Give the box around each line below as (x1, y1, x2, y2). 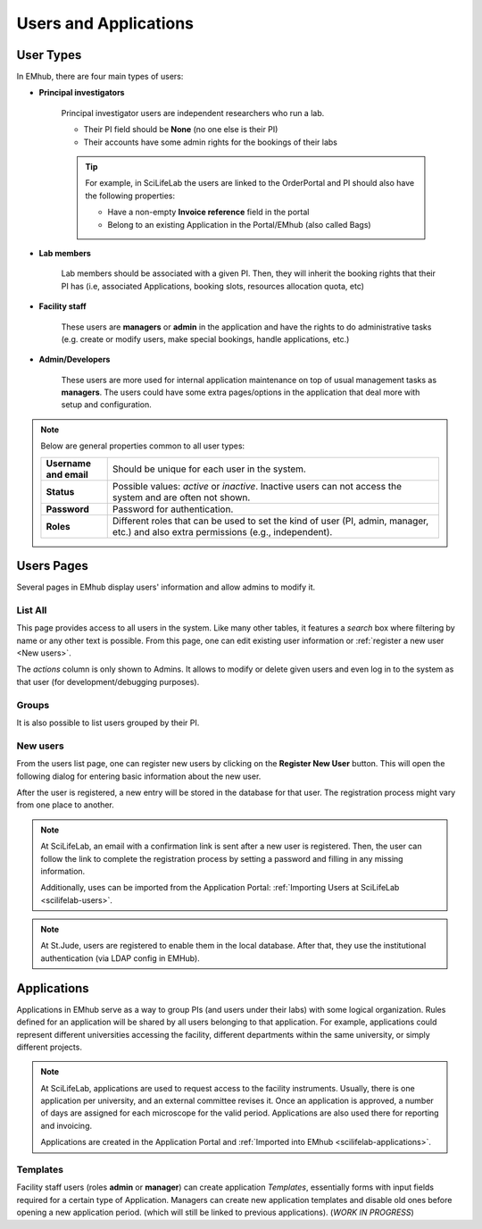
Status (46, 485, 75, 497)
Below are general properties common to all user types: (40, 440, 245, 451)
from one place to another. (16, 799, 115, 810)
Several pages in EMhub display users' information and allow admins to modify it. (16, 581, 316, 593)
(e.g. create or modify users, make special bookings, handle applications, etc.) (61, 333, 350, 344)
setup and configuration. (61, 399, 152, 410)
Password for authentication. (112, 503, 234, 515)
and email (46, 468, 88, 481)
